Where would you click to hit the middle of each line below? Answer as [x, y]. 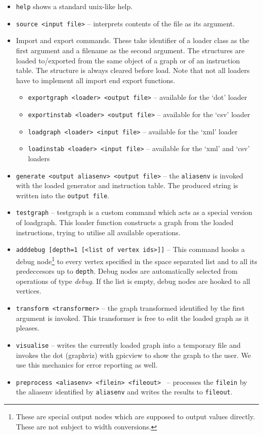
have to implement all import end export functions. [96, 80]
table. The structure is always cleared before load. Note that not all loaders [133, 70]
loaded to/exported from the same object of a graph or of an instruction [128, 60]
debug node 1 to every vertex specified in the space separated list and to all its [137, 260]
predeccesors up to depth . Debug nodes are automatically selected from [127, 271]
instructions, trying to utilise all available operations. [98, 232]
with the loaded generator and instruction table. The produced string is [127, 185]
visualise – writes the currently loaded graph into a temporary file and [128, 345]
